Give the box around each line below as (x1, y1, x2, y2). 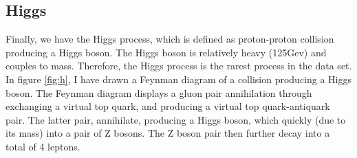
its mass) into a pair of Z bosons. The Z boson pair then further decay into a (6, 126, 330, 140)
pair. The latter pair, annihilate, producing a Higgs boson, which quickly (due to (6, 112, 346, 126)
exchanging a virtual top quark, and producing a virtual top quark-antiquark (6, 99, 330, 113)
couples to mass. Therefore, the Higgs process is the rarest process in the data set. (6, 58, 352, 73)
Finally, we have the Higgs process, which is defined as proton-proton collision (6, 32, 334, 46)
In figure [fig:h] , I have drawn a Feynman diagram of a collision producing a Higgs (6, 71, 351, 86)
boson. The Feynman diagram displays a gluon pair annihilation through (6, 85, 312, 100)
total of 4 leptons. (6, 139, 80, 153)
